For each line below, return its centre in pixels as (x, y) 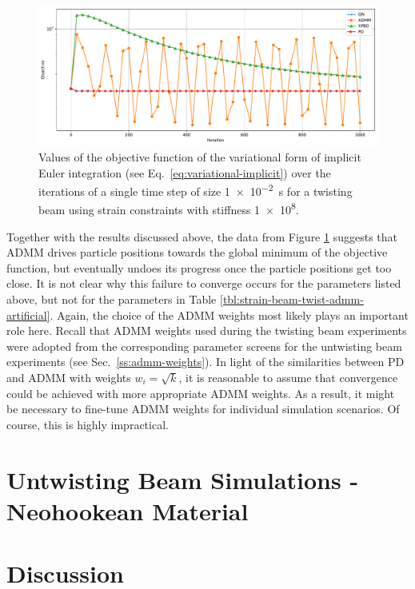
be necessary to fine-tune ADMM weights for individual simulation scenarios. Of (203, 409)
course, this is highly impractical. (88, 424)
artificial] (28, 314)
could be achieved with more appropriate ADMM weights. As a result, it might (201, 393)
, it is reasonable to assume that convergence (288, 377)
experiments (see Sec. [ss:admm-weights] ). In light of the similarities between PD (206, 362)
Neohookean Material (128, 510)
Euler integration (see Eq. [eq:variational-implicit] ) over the (185, 172)
